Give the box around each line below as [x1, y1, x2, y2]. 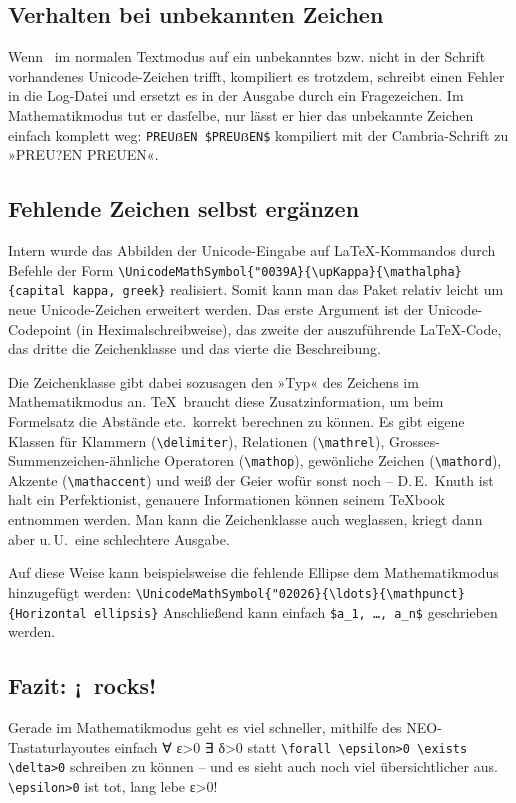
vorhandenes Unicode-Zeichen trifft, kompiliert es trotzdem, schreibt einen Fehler [8, 65, 505, 86]
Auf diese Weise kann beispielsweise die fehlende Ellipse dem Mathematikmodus [8, 562, 499, 583]
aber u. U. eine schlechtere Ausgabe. [8, 528, 230, 549]
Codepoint [8, 318, 72, 339]
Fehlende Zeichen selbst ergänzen [8, 193, 360, 224]
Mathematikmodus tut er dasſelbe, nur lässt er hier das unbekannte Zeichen [8, 104, 474, 125]
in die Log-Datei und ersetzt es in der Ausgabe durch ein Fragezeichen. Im [8, 85, 464, 106]
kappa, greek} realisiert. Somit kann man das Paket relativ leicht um [72, 279, 504, 300]
